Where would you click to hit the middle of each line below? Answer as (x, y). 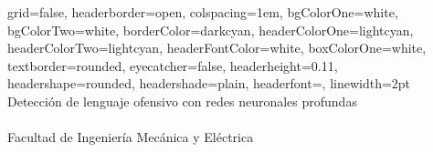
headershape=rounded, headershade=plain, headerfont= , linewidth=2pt (209, 83)
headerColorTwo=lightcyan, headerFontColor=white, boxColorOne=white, (217, 48)
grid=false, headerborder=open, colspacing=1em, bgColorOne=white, (203, 12)
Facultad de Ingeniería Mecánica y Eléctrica (131, 137)
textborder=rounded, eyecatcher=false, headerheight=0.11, (173, 65)
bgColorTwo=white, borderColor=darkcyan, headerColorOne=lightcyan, (211, 30)
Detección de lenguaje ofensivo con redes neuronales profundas (182, 101)
